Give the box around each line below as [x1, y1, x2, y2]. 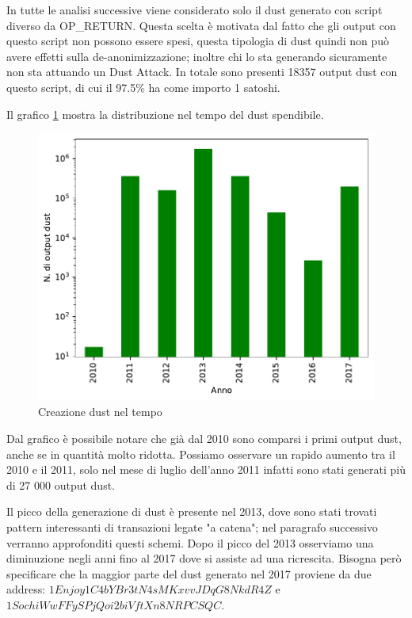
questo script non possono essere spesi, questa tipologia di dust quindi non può [6, 32, 390, 49]
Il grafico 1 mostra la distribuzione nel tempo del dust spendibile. [6, 105, 324, 122]
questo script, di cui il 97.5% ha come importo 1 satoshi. [6, 78, 280, 95]
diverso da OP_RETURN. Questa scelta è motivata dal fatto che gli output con [6, 17, 396, 33]
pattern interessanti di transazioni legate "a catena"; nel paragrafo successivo [6, 519, 378, 536]
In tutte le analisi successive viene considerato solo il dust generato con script [6, 2, 383, 17]
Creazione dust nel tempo [38, 403, 162, 420]
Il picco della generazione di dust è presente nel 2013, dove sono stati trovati [6, 503, 377, 520]
